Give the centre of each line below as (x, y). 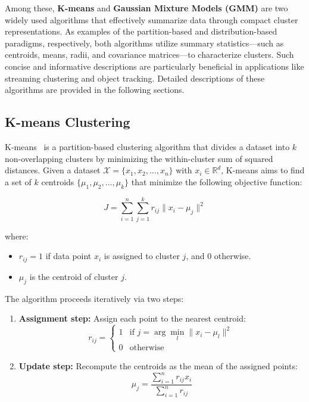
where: (17, 236)
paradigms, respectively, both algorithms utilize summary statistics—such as (144, 43)
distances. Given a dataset (53, 170)
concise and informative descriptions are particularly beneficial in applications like (154, 66)
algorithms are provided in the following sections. (95, 90)
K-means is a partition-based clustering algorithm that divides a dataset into (147, 146)
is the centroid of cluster (74, 276)
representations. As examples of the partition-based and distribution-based (141, 31)
